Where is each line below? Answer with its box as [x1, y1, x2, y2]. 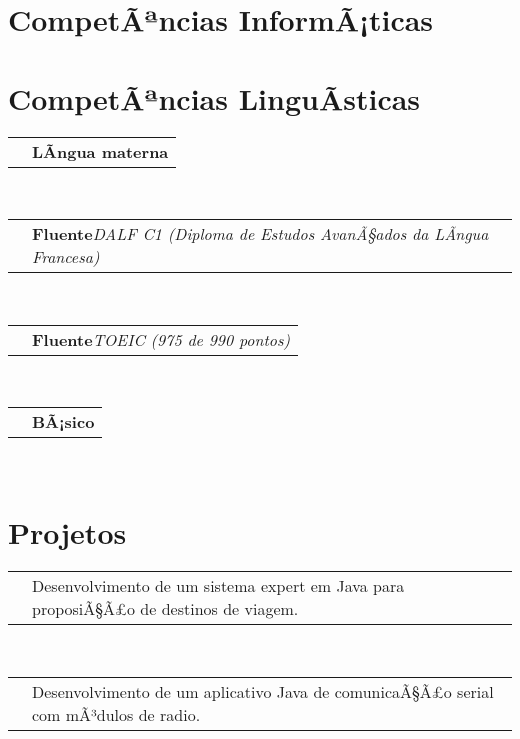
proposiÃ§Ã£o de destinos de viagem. [32, 597, 299, 620]
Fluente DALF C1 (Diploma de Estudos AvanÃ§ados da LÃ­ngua [32, 222, 489, 246]
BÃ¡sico [32, 410, 95, 434]
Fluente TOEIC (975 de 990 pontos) [32, 327, 291, 351]
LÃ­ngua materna [32, 139, 169, 163]
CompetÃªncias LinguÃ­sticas [8, 77, 421, 118]
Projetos [8, 512, 127, 553]
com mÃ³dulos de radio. [32, 702, 201, 726]
